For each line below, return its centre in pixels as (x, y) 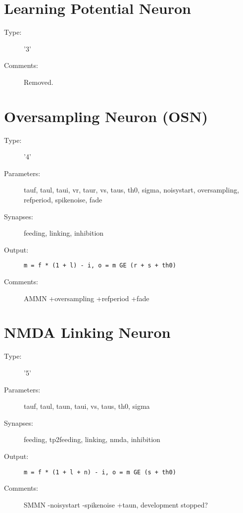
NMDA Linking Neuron (87, 332)
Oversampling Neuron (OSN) (106, 116)
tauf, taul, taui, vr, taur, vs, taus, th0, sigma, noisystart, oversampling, (132, 190)
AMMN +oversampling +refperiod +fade (87, 298)
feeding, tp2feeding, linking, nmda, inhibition (92, 439)
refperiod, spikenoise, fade (63, 199)
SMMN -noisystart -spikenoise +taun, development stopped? (116, 504)
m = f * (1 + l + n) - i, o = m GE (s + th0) (100, 472)
